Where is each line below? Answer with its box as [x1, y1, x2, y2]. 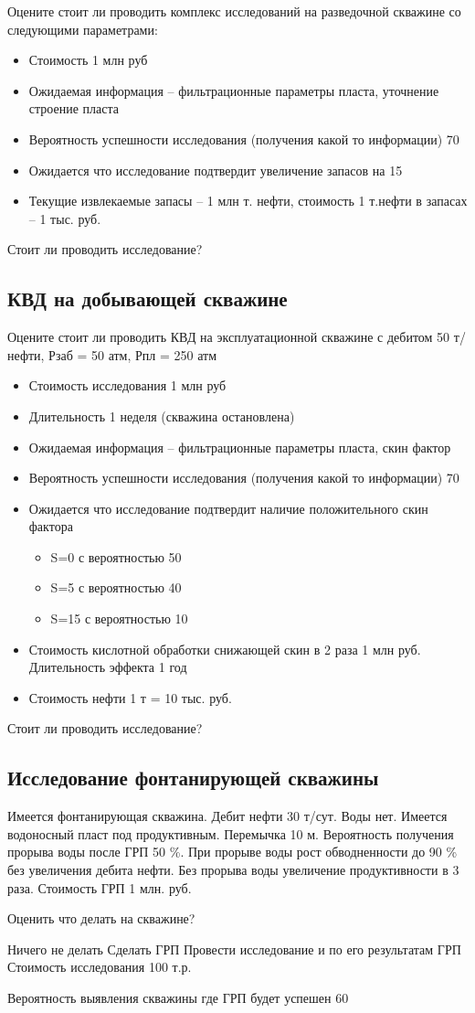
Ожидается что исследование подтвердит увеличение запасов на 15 [28, 160, 403, 179]
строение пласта [28, 99, 119, 118]
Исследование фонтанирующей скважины [7, 763, 379, 792]
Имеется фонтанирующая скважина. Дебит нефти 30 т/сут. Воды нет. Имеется [7, 806, 448, 826]
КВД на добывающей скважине [7, 284, 288, 313]
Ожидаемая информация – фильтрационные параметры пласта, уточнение [28, 80, 439, 100]
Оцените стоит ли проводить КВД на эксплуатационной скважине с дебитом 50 [7, 327, 450, 347]
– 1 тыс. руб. [28, 208, 101, 228]
